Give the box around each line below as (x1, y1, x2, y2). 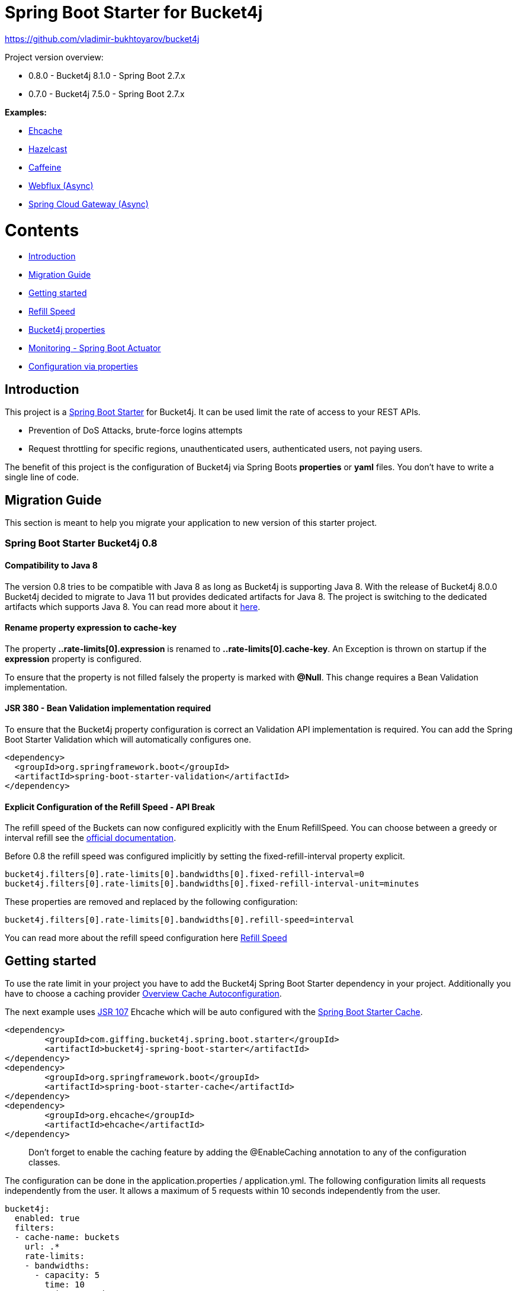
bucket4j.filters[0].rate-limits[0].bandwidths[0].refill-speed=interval (5, 915, 355, 925)
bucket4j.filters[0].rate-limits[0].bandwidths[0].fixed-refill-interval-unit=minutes (5, 879, 419, 889)
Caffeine (28, 162, 62, 172)
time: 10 (44, 1280, 85, 1290)
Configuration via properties (28, 361, 138, 372)
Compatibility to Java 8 (5, 560, 98, 570)
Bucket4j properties (28, 325, 105, 335)
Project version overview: (5, 52, 104, 62)
